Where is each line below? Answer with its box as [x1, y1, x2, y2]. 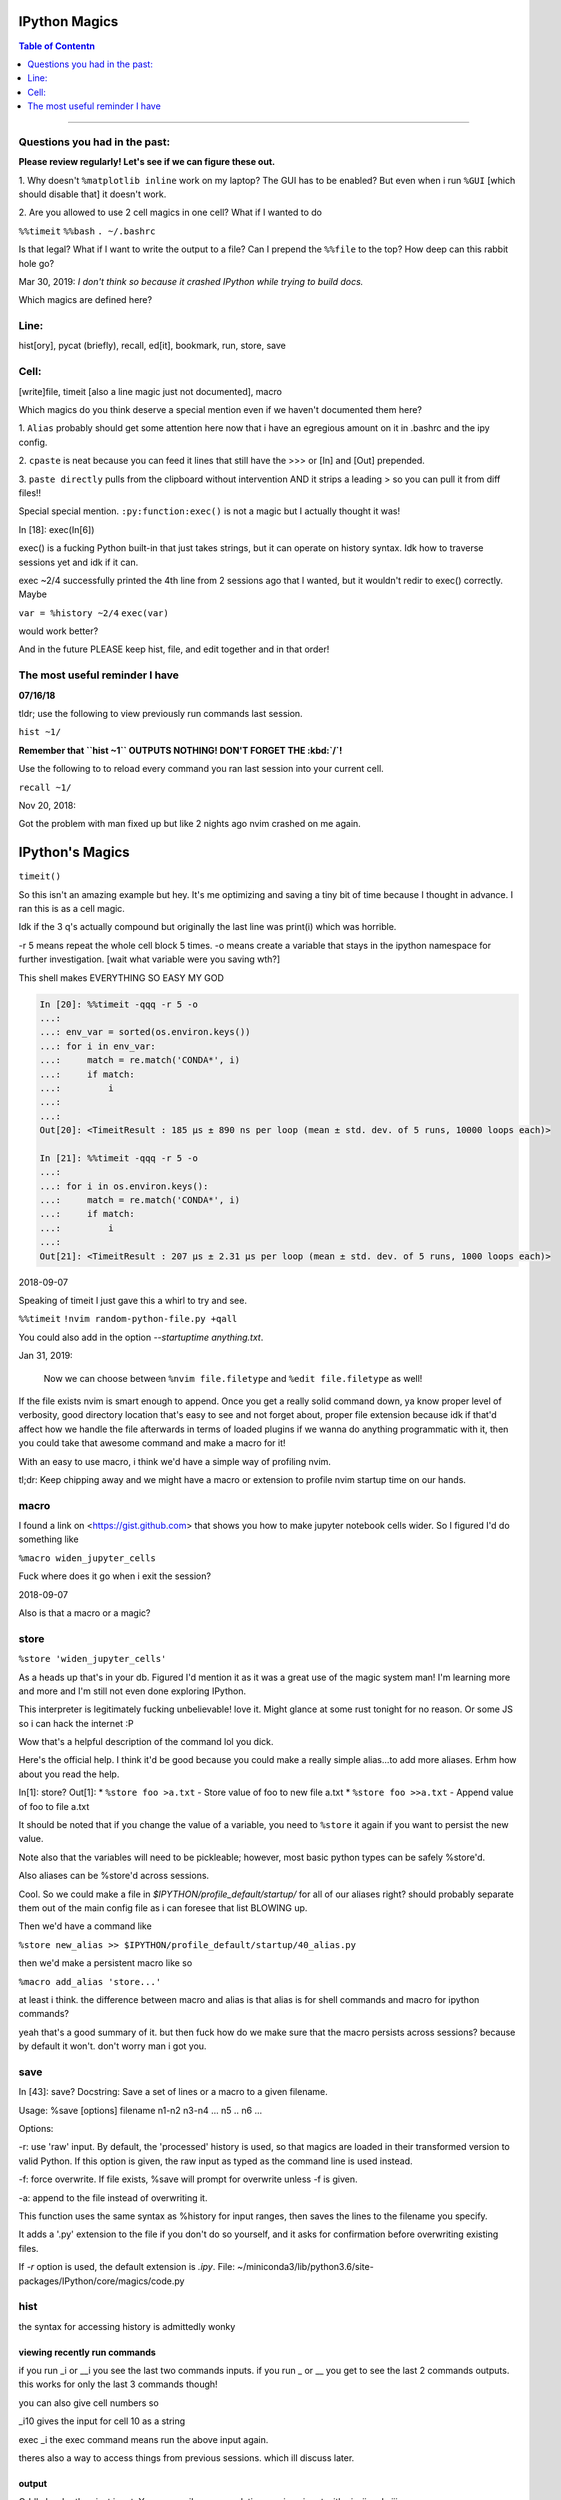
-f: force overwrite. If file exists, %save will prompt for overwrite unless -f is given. [18, 2173, 358, 2185]
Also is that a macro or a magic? [18, 1607, 151, 1619]
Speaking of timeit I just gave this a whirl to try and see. [18, 1295, 247, 1306]
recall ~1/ [18, 781, 72, 793]
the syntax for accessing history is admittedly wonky [18, 2320, 236, 2332]
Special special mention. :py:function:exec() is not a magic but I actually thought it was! [18, 505, 400, 517]
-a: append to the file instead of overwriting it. [18, 2191, 208, 2204]
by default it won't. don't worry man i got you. [18, 2040, 207, 2052]
